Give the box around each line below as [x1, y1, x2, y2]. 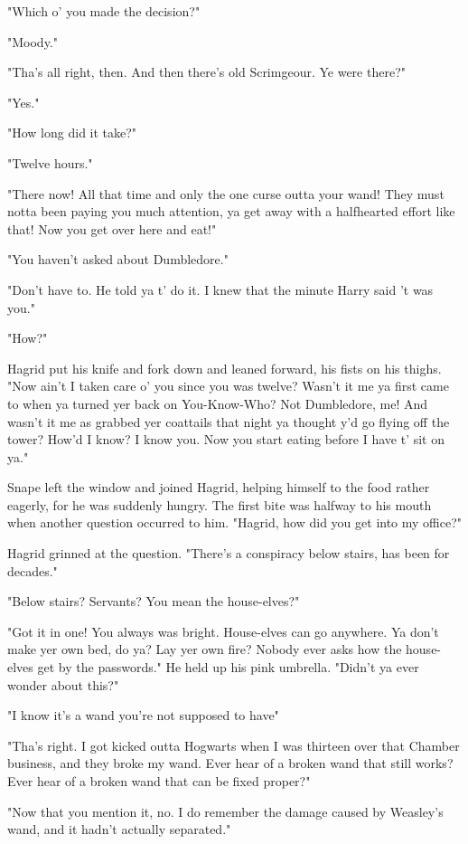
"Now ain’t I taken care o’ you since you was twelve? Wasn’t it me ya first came [7, 376, 449, 395]
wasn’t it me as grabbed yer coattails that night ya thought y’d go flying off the [7, 412, 450, 431]
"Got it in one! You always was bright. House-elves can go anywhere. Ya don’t [7, 621, 439, 640]
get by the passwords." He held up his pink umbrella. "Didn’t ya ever [37, 658, 419, 677]
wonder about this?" [7, 675, 119, 694]
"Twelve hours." [7, 153, 93, 172]
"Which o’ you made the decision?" [7, 2, 201, 20]
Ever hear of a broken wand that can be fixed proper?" [7, 772, 311, 790]
